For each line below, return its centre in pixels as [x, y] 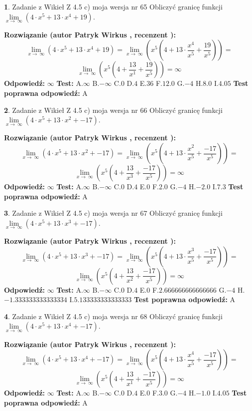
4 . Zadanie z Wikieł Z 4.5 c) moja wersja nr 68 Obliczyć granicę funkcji [113, 316]
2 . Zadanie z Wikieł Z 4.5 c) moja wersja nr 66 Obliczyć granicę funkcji [113, 110]
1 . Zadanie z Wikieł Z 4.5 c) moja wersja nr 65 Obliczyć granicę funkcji [113, 6]
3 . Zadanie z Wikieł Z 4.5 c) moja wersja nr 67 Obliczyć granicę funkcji [113, 213]
